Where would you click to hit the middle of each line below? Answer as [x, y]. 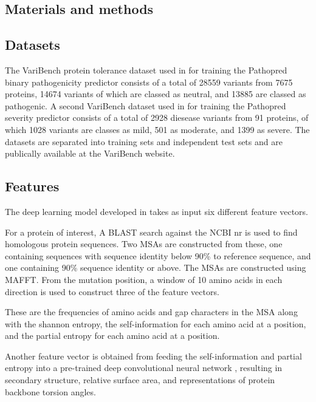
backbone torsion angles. [50, 391]
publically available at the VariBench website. [90, 153]
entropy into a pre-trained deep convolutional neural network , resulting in [144, 368]
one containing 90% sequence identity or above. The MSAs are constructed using [156, 267]
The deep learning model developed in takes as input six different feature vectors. [157, 211]
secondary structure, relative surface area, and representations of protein [140, 380]
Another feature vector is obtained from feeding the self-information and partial [153, 356]
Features [32, 186]
